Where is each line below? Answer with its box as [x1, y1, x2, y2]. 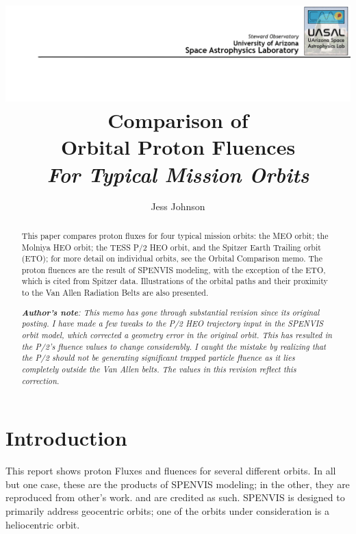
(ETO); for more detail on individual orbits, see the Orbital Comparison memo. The [21, 253, 322, 264]
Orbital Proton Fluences [60, 133, 296, 161]
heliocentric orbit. [5, 517, 80, 531]
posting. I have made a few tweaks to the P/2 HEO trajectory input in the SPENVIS [21, 318, 323, 329]
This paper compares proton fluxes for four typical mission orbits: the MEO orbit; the [21, 229, 329, 241]
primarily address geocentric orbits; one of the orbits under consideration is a [5, 504, 329, 518]
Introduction [5, 424, 127, 452]
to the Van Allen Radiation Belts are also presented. [21, 287, 209, 298]
